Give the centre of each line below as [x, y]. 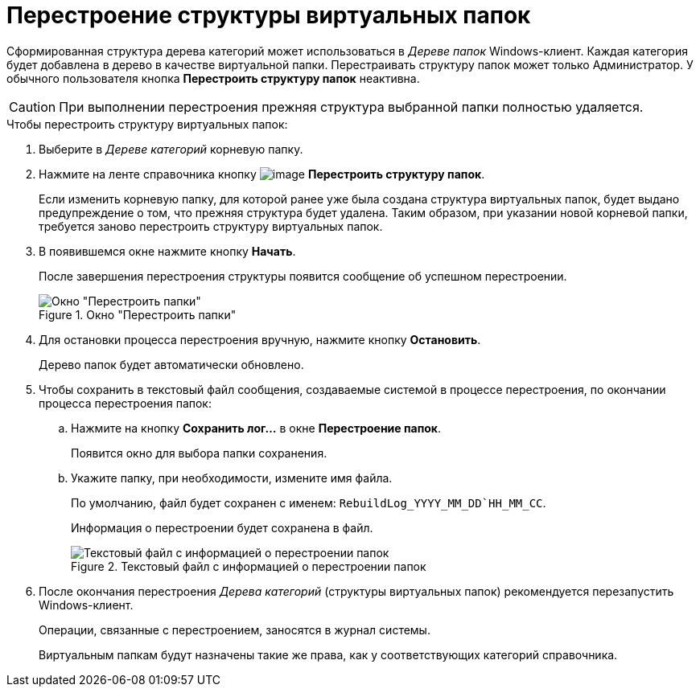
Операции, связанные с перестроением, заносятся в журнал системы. [235, 629]
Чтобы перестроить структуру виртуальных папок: [147, 124]
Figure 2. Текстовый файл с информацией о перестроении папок [249, 566]
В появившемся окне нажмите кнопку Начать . [167, 251]
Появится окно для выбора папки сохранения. [199, 453]
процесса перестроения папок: [125, 403]
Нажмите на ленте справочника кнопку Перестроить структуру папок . [262, 174]
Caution [33, 107]
